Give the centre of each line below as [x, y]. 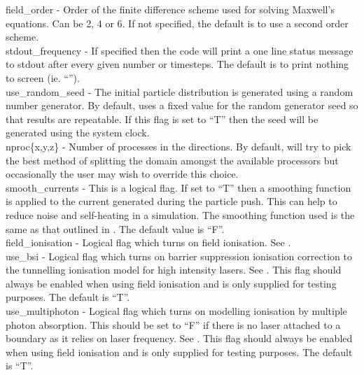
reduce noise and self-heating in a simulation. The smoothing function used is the [180, 214]
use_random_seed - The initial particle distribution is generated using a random [180, 91]
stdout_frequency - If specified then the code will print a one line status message [180, 50]
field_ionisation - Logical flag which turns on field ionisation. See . [148, 242]
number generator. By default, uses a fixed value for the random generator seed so [182, 105]
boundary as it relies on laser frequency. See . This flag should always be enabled [179, 338]
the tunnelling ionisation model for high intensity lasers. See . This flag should [174, 270]
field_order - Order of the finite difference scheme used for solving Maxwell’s [170, 9]
